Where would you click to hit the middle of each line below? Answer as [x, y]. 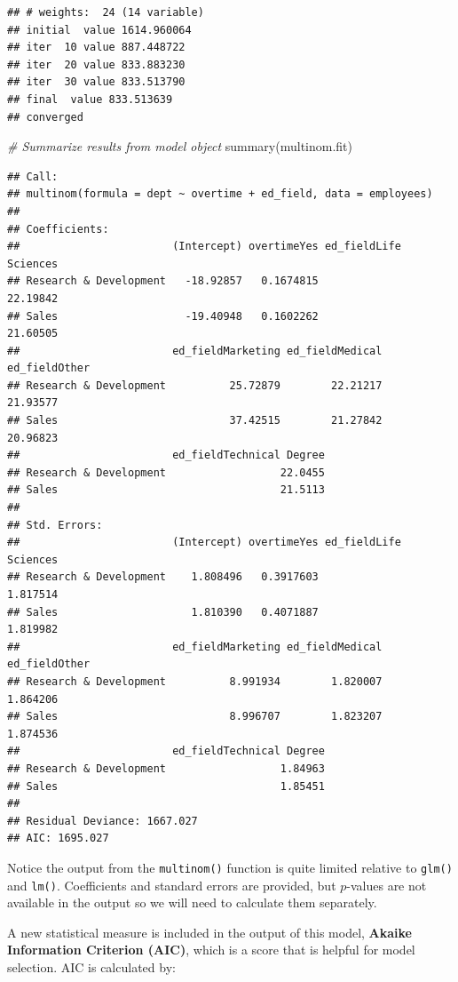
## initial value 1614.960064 [99, 30]
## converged [45, 117]
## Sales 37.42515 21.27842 [195, 421]
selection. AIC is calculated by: [91, 967]
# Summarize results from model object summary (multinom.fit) [180, 146]
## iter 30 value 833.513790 [96, 82]
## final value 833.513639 [90, 99]
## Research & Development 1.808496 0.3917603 [163, 577]
